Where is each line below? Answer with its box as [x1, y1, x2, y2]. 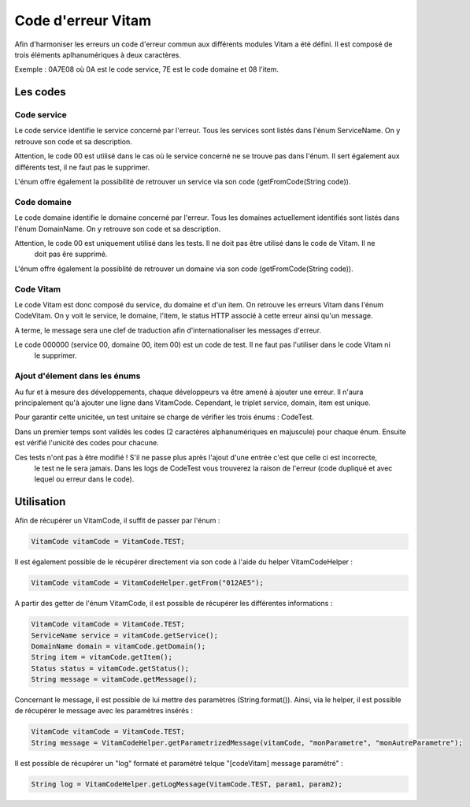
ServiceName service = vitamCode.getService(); [31, 630, 218, 640]
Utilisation [14, 495, 66, 508]
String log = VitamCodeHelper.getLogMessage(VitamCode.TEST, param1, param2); [31, 779, 342, 788]
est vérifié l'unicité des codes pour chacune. [14, 438, 159, 448]
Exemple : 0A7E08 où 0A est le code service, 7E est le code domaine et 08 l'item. [14, 65, 279, 74]
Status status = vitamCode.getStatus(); [31, 664, 189, 673]
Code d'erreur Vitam [14, 12, 152, 29]
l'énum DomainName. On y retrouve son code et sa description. [14, 224, 221, 233]
